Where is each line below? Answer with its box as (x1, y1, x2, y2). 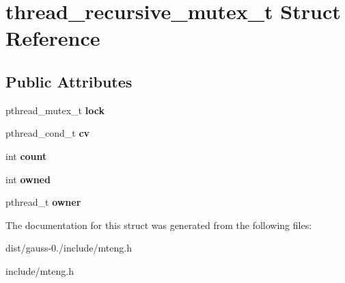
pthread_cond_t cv (5, 126, 90, 140)
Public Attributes (5, 70, 133, 92)
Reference (5, 24, 100, 52)
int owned (5, 172, 51, 186)
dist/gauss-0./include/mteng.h (5, 241, 132, 255)
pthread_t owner (5, 195, 81, 209)
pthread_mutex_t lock (5, 103, 105, 117)
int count (5, 148, 47, 163)
